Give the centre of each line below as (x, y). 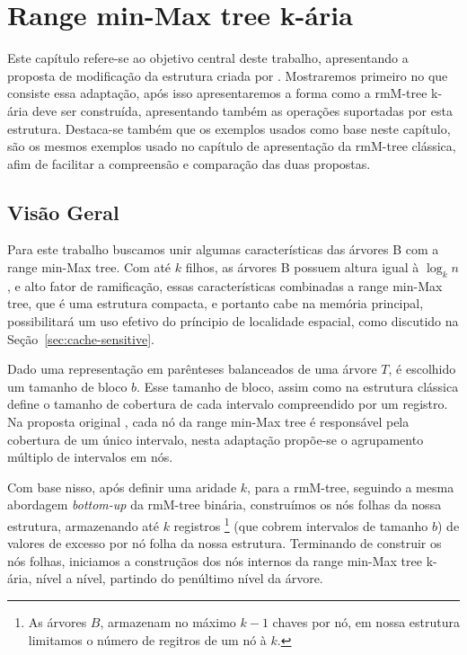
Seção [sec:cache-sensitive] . (81, 338)
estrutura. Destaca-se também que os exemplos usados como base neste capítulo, (229, 128)
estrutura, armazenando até (83, 525)
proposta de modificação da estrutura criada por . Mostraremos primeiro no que (228, 75)
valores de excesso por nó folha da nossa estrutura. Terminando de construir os (225, 543)
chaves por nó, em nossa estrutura (366, 622)
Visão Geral (63, 212)
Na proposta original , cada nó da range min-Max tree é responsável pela (208, 422)
